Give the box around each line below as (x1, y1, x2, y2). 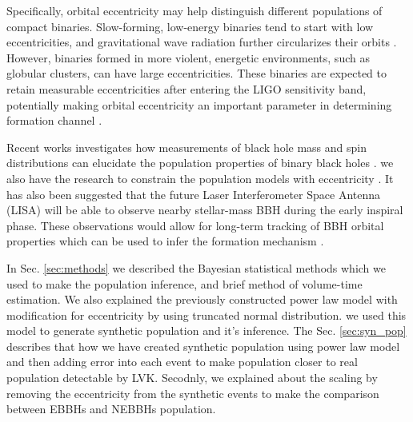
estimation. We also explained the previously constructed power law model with (6, 291, 398, 308)
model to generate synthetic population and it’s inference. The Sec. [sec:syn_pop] (6, 322, 407, 339)
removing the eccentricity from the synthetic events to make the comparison (6, 384, 379, 401)
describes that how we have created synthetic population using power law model (6, 337, 400, 354)
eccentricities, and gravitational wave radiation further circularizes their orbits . (6, 34, 397, 50)
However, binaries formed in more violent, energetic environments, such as (6, 49, 370, 66)
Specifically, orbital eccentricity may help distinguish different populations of (6, 2, 383, 18)
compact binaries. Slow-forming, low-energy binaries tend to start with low (6, 18, 374, 34)
